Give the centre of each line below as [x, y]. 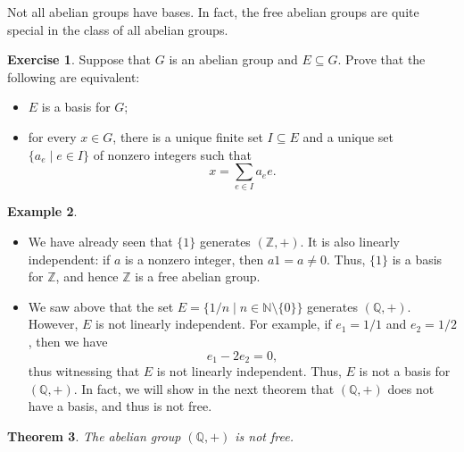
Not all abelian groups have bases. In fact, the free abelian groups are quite [213, 12]
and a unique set [348, 136]
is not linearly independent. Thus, [249, 371]
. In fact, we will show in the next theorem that [204, 388]
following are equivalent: [74, 76]
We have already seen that [100, 242]
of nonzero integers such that [172, 154]
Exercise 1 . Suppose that [79, 59]
